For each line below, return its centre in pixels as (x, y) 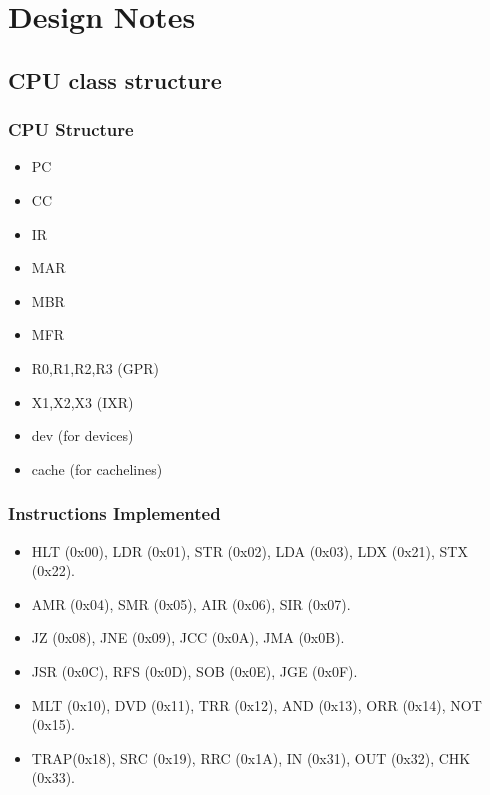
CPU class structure (115, 79)
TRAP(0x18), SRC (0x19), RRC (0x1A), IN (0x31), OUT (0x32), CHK (251, 757)
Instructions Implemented (114, 513)
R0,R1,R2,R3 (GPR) (95, 367)
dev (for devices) (82, 435)
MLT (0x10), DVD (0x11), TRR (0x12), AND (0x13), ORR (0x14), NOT (256, 704)
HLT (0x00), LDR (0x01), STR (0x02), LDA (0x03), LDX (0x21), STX (249, 550)
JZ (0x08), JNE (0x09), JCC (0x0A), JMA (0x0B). (188, 637)
